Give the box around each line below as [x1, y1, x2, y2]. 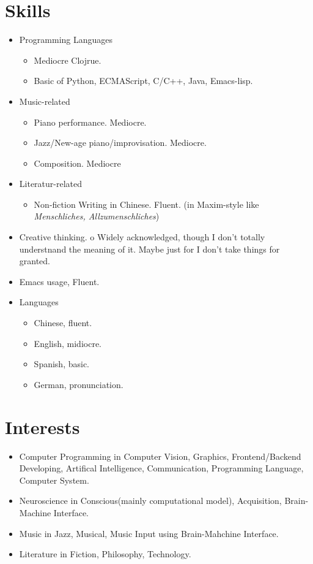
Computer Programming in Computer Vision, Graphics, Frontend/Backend [19, 449, 301, 462]
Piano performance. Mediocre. [34, 115, 147, 128]
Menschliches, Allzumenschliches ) [34, 210, 160, 223]
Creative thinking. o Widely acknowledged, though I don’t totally [19, 231, 265, 243]
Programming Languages [19, 33, 113, 46]
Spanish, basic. [34, 357, 89, 370]
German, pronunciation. [34, 378, 123, 391]
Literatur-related [19, 177, 83, 190]
